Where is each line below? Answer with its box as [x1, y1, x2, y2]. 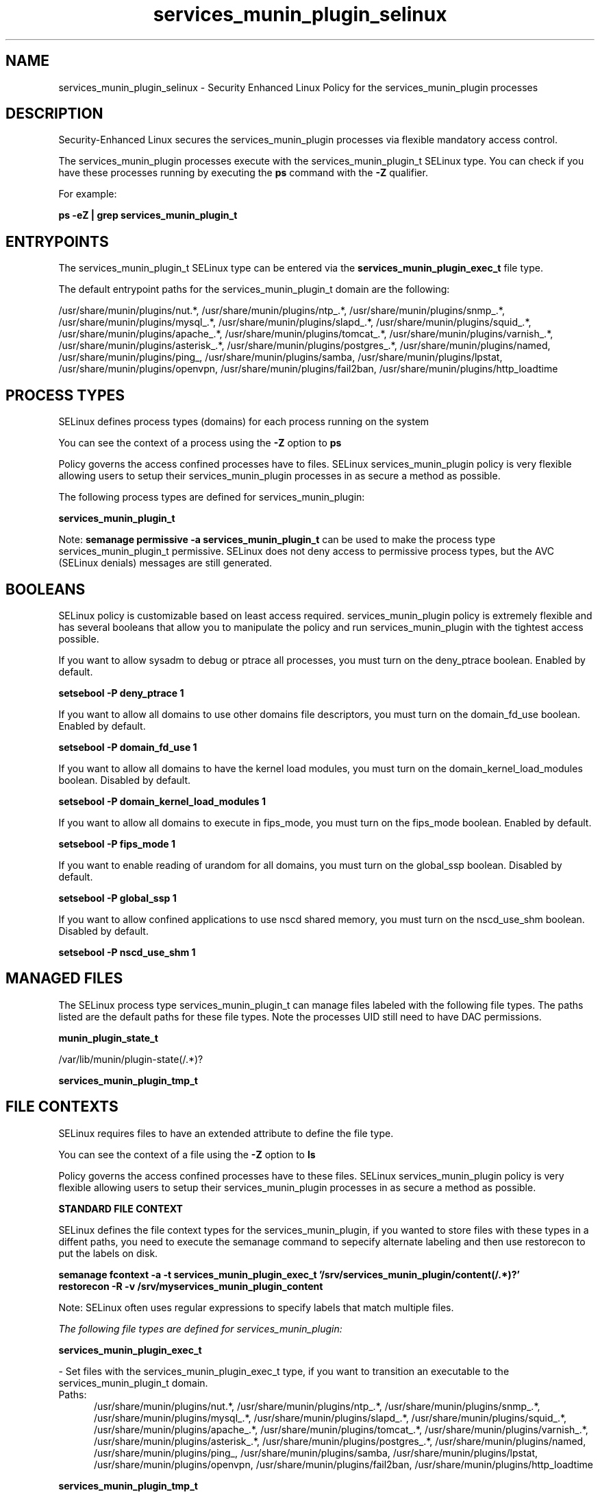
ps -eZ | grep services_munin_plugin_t [58, 209, 238, 222]
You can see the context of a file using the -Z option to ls [58, 1148, 316, 1160]
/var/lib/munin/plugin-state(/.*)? [58, 1053, 203, 1065]
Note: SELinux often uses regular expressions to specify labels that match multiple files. [58, 1301, 454, 1313]
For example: [58, 188, 117, 200]
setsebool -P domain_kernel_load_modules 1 [58, 795, 266, 807]
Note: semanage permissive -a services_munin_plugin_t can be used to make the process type [58, 534, 496, 546]
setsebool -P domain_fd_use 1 [58, 741, 197, 753]
